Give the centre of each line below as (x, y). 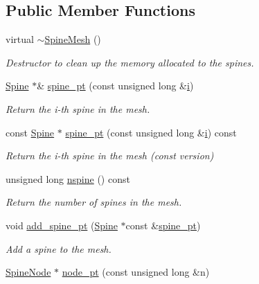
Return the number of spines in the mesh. (94, 202)
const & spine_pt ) (163, 225)
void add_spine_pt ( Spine (62, 225)
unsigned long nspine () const (68, 178)
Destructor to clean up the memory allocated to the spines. (130, 62)
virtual (20, 39)
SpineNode (28, 272)
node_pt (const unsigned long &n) (136, 272)
